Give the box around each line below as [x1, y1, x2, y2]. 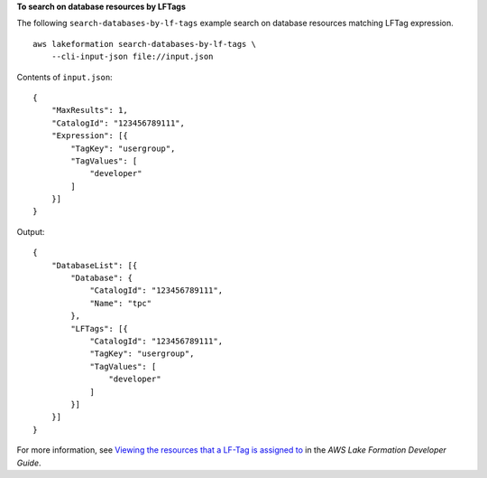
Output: [16, 226, 45, 237]
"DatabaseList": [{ [51, 260, 138, 270]
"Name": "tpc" [89, 298, 152, 308]
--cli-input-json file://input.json [51, 52, 214, 62]
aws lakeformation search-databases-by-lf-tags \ [32, 39, 257, 49]
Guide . [16, 457, 41, 468]
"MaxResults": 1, [51, 105, 128, 116]
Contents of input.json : [16, 71, 113, 82]
